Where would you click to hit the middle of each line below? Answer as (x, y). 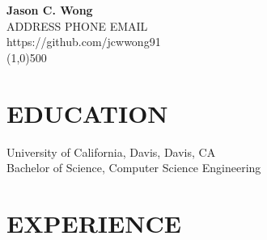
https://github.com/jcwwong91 (84, 42)
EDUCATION (87, 113)
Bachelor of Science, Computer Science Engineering (134, 168)
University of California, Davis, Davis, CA (111, 152)
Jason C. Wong (50, 10)
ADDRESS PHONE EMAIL (77, 25)
